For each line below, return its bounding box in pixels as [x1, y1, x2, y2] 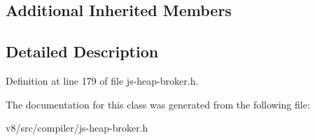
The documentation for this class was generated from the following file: [6, 97, 310, 111]
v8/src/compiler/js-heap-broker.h [6, 120, 148, 135]
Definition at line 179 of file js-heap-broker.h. [6, 73, 199, 87]
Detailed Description [6, 41, 159, 62]
